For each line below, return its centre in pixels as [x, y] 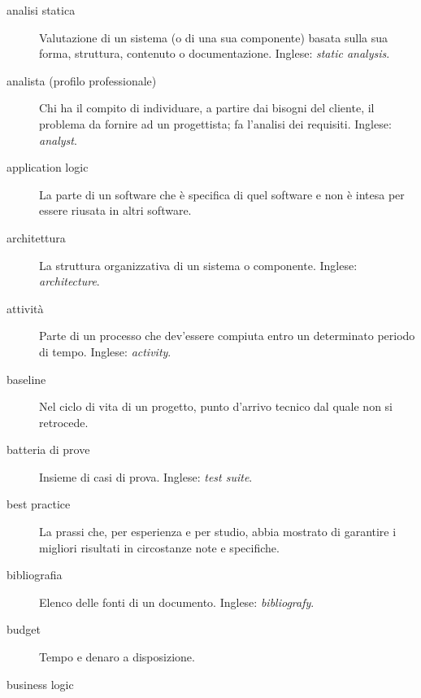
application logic [48, 167]
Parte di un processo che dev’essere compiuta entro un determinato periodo [227, 336]
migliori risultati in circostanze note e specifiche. [159, 547]
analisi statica [41, 10]
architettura [36, 237]
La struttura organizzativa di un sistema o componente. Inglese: [198, 265]
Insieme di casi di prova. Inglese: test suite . [146, 476]
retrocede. [64, 422]
